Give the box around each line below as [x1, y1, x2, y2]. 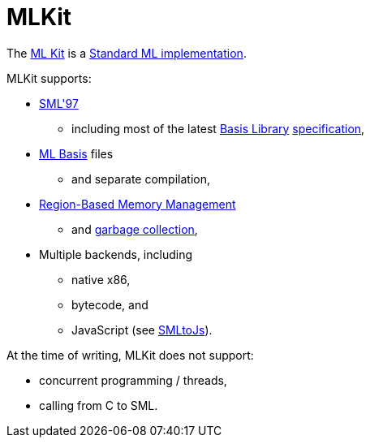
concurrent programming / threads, [39, 373, 227, 387]
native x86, [71, 272, 131, 287]
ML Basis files [39, 146, 114, 161]
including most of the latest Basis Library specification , [71, 121, 365, 136]
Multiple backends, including [39, 247, 193, 261]
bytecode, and [71, 297, 148, 312]
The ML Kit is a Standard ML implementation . [6, 45, 247, 60]
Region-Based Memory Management [39, 196, 236, 211]
